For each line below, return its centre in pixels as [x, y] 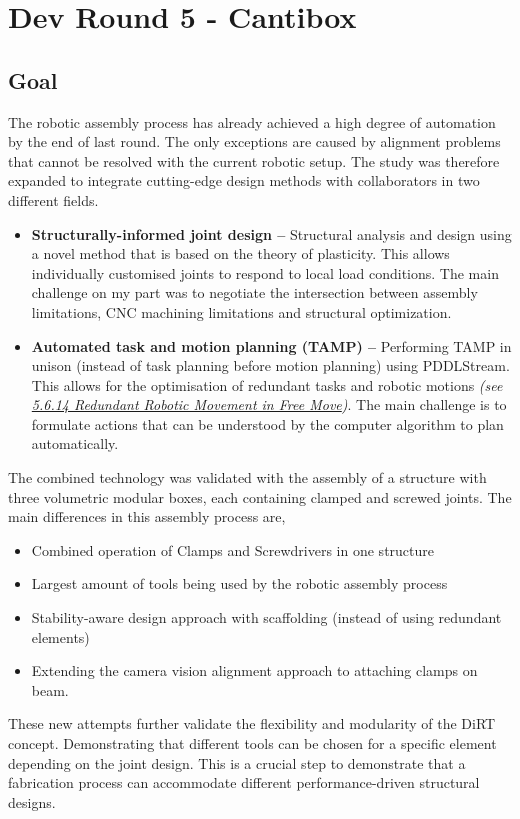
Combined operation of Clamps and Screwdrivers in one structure [233, 549]
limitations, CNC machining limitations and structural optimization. [241, 311]
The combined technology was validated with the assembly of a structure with [247, 477]
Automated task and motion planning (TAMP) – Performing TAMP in [271, 345]
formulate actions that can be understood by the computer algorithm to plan [267, 423]
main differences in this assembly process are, [147, 516]
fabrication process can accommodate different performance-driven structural [244, 782]
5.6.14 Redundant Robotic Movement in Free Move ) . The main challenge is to [269, 404]
